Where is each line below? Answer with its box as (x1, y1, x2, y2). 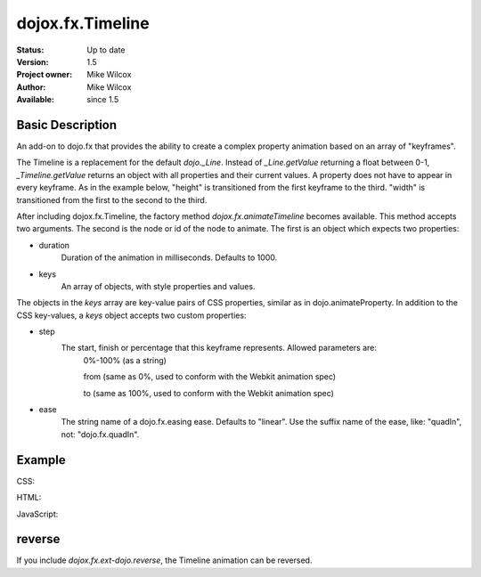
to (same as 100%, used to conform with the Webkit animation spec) (83, 387, 334, 398)
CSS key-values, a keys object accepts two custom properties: (16, 310, 247, 321)
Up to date (86, 45, 126, 55)
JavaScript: (16, 508, 59, 519)
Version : (16, 56, 49, 67)
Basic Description (16, 117, 118, 133)
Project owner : (16, 69, 73, 80)
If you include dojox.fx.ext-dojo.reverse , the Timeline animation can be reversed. (16, 555, 313, 565)
